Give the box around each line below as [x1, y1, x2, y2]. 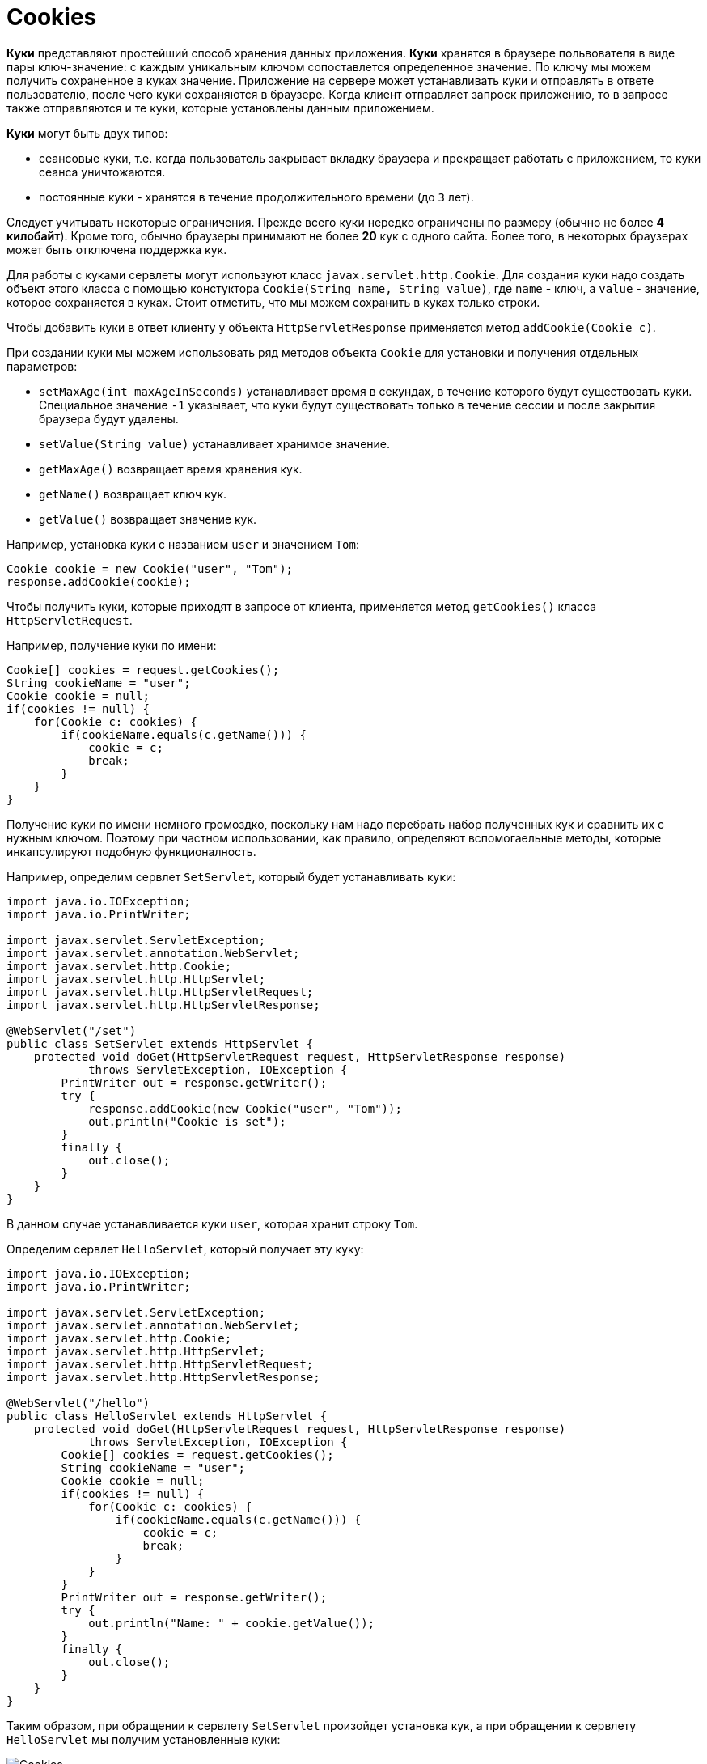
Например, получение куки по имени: [6, 638, 217, 652]
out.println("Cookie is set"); [88, 1114, 286, 1128]
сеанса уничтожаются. [39, 164, 166, 179]
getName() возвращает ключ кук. [39, 486, 227, 501]
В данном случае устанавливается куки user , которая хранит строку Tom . [6, 1216, 418, 1231]
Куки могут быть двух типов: [6, 125, 168, 140]
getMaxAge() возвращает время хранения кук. [39, 461, 303, 476]
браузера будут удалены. [39, 411, 179, 426]
